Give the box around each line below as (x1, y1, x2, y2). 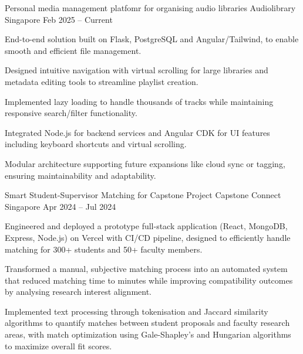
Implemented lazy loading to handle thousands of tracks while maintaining (5, 95, 274, 107)
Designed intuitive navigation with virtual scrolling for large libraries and (5, 64, 268, 76)
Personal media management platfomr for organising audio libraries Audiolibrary (5, 2, 296, 13)
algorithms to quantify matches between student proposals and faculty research (5, 316, 290, 329)
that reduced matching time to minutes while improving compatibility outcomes (5, 274, 293, 286)
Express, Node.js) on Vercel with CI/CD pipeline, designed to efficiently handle (5, 231, 291, 243)
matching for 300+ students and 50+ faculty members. (5, 243, 203, 255)
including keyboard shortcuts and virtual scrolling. (5, 138, 187, 150)
